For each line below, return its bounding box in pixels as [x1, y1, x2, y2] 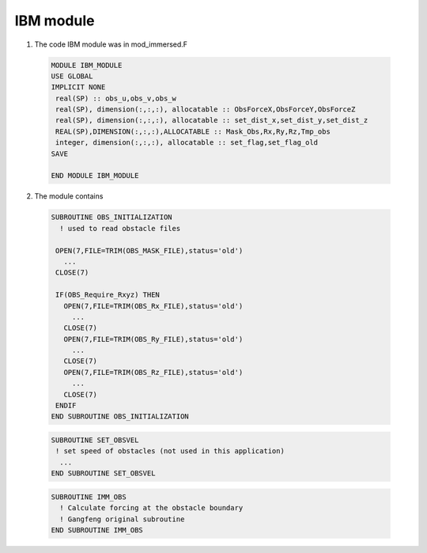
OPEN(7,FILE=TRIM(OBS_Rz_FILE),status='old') [63, 368, 244, 377]
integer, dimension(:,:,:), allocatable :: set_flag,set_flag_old [55, 138, 319, 147]
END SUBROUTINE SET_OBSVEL [51, 469, 156, 478]
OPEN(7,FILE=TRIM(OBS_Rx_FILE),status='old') [63, 301, 244, 310]
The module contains [34, 191, 104, 201]
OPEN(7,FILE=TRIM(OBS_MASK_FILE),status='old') [55, 246, 244, 255]
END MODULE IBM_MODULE [51, 171, 139, 180]
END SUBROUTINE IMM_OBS [51, 525, 144, 534]
